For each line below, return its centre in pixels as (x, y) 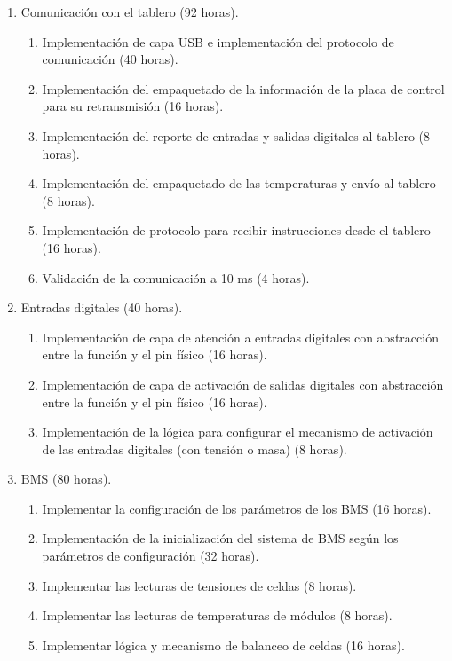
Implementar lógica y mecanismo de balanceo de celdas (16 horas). (223, 645)
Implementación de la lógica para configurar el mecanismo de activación (238, 432)
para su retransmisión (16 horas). (133, 106)
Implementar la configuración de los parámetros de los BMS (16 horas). (237, 508)
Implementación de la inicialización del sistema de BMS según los (220, 538)
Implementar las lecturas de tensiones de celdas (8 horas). (199, 585)
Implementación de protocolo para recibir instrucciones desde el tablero (236, 230)
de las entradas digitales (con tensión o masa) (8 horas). (194, 449)
